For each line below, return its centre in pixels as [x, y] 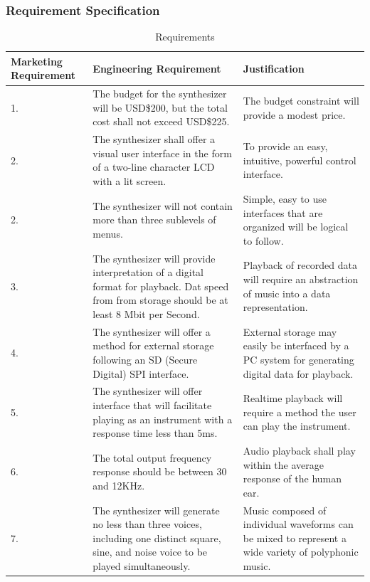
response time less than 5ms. [155, 433]
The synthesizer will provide [154, 258]
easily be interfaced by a [296, 345]
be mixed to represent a [295, 538]
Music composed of [285, 510]
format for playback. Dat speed [161, 286]
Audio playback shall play [299, 450]
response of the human [292, 478]
